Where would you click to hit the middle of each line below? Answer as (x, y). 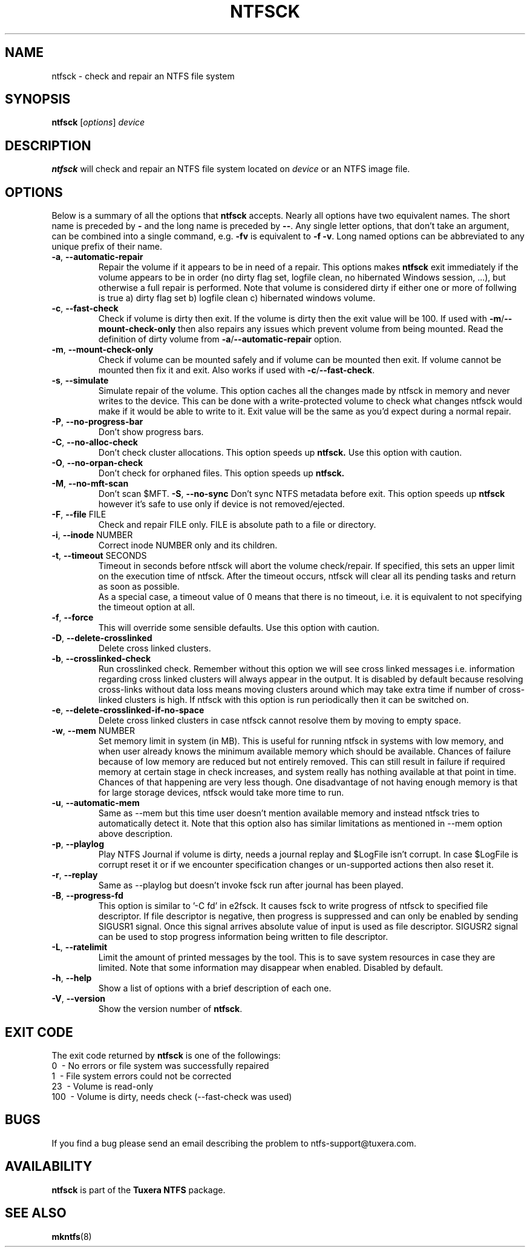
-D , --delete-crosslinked (102, 638)
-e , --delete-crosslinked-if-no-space (128, 710)
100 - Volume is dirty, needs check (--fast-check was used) (172, 1096)
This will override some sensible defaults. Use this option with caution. (239, 628)
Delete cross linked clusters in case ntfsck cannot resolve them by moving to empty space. (280, 721)
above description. (136, 834)
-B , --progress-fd (87, 896)
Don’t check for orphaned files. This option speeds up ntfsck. (221, 473)
